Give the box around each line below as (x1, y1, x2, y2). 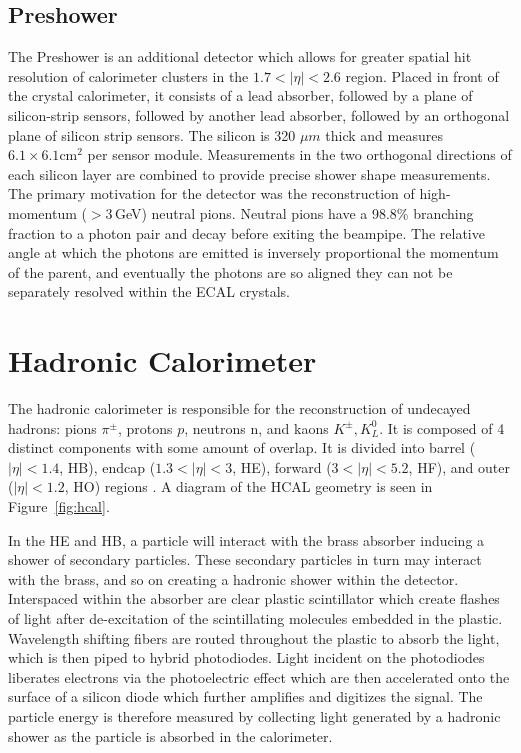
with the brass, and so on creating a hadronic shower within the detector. (8, 568, 459, 589)
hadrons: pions (8, 417, 97, 438)
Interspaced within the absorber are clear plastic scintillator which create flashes (8, 588, 500, 609)
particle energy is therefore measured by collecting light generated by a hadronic (8, 705, 501, 726)
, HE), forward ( (232, 456, 332, 477)
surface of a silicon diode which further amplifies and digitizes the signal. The (8, 686, 483, 707)
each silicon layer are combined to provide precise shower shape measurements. (8, 163, 491, 184)
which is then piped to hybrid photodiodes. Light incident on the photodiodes (8, 647, 485, 668)
